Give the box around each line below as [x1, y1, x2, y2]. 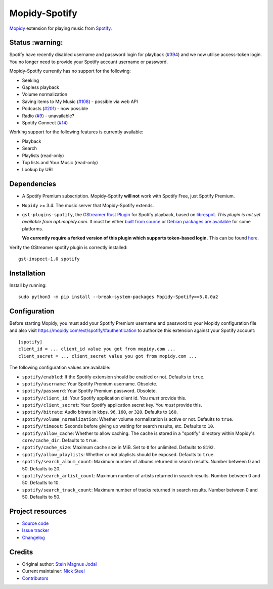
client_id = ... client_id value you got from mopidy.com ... [18, 346, 176, 352]
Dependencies [9, 180, 57, 188]
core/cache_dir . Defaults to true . [22, 437, 98, 444]
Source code [22, 520, 49, 526]
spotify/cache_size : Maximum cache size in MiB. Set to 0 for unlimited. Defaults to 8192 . [22, 445, 215, 451]
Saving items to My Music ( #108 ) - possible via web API [22, 99, 139, 105]
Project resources [9, 507, 67, 515]
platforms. [22, 225, 43, 232]
